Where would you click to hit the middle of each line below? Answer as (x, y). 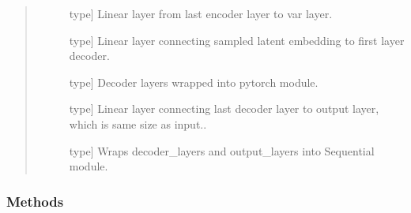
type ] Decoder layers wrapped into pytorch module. (194, 82)
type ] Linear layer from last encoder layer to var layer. (201, 13)
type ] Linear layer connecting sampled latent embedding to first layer (237, 40)
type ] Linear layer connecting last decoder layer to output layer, (224, 108)
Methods (35, 201)
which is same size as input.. (138, 123)
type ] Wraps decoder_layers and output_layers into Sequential (222, 150)
